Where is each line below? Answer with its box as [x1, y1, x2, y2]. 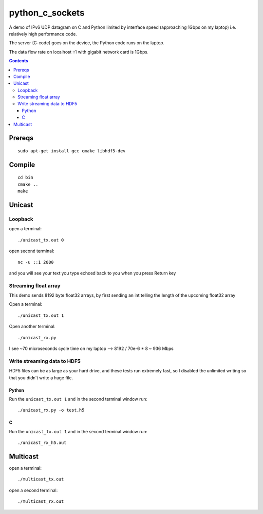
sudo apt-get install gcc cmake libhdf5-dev [18, 148, 126, 154]
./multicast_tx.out [18, 477, 64, 482]
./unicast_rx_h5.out [18, 440, 67, 445]
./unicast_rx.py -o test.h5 [18, 407, 85, 413]
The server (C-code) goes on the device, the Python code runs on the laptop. [9, 40, 165, 46]
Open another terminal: [9, 324, 56, 330]
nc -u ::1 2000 [18, 259, 54, 265]
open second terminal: [9, 248, 55, 254]
